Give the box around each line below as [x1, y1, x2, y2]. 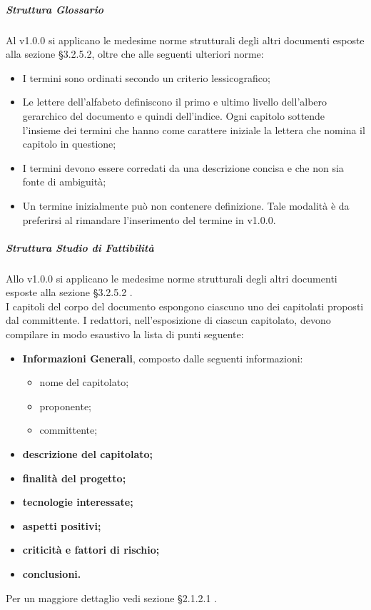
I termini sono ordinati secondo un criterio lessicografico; [22, 70, 270, 85]
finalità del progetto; [22, 470, 126, 485]
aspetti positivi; [22, 518, 101, 533]
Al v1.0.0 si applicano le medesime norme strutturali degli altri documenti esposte [6, 32, 365, 47]
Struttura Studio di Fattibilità [6, 240, 154, 255]
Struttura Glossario [6, 1, 104, 16]
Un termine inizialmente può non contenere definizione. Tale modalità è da [22, 198, 350, 213]
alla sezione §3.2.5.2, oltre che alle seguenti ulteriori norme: [6, 46, 264, 61]
